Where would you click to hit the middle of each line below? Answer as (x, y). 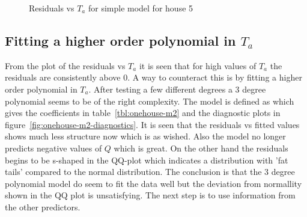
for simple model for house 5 (141, 8)
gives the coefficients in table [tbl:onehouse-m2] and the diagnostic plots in (143, 113)
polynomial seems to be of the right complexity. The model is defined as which (150, 101)
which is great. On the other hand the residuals (201, 148)
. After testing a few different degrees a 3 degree (177, 89)
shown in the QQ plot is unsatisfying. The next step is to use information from (150, 195)
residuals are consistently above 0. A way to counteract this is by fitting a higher (153, 77)
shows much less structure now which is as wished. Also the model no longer (145, 136)
